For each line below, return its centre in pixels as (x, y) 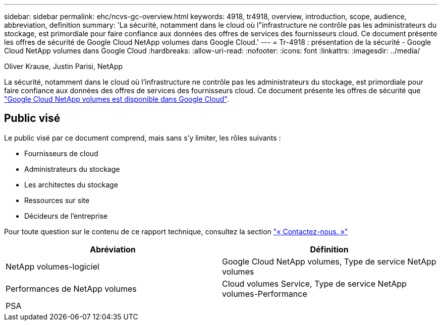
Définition (329, 249)
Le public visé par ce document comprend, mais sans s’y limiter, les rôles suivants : (143, 138)
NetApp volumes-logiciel (52, 266)
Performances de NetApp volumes (71, 288)
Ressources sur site (57, 200)
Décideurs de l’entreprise (66, 216)
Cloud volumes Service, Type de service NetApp (314, 283)
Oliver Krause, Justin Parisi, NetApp (64, 66)
